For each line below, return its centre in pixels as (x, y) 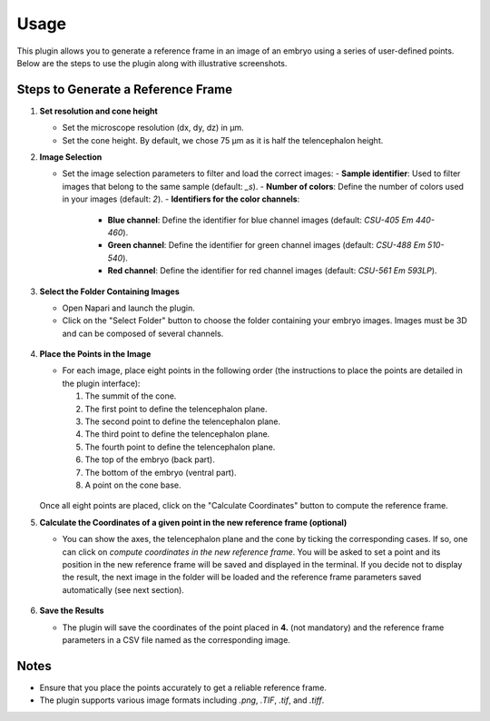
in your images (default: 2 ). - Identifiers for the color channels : (181, 199)
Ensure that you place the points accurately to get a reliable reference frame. (183, 687)
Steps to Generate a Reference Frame (125, 89)
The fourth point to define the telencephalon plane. (180, 447)
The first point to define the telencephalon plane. (176, 409)
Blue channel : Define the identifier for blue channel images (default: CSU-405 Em (260, 220)
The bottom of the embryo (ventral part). (161, 472)
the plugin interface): (101, 383)
